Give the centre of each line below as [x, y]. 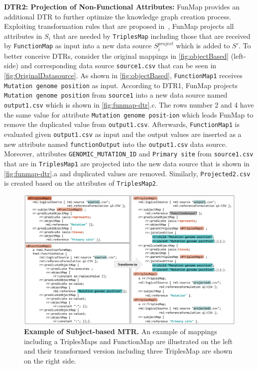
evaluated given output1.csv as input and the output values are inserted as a [123, 134]
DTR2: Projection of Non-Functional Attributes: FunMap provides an [122, 6]
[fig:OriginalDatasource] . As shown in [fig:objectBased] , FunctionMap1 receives [123, 75]
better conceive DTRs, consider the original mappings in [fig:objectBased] [116, 56]
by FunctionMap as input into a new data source [78, 46]
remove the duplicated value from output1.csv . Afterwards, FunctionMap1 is [122, 124]
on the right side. [50, 360]
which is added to [203, 46]
